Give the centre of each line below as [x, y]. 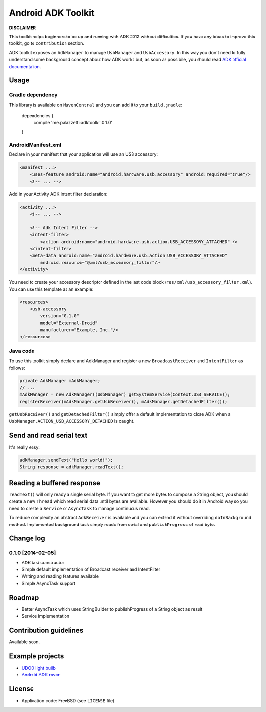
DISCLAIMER [23, 28]
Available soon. [25, 642]
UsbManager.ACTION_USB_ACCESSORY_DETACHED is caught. [72, 421]
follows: [17, 368]
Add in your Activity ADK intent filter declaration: [58, 194]
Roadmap [24, 597]
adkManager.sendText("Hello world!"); [66, 460]
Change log [27, 539]
